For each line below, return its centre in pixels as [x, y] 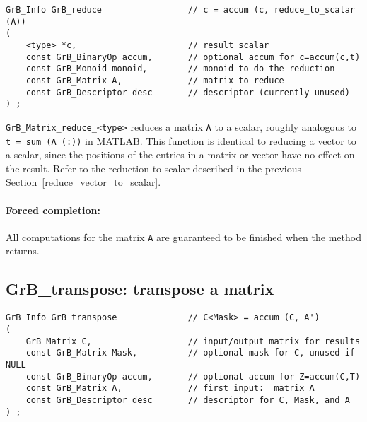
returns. [23, 251]
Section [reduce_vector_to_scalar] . [83, 182]
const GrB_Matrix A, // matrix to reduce [155, 80]
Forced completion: [53, 210]
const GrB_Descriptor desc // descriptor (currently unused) [188, 92]
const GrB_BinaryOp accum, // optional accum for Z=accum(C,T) [193, 376]
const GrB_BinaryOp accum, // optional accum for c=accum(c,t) [193, 57]
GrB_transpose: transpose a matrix [140, 289]
